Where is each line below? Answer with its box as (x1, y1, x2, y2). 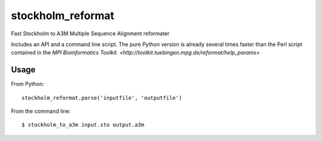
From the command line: (11, 108, 71, 115)
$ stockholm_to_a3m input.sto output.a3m (21, 121, 144, 128)
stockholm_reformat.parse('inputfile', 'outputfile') (21, 94, 182, 101)
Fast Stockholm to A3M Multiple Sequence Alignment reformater (11, 30, 170, 37)
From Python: (11, 81, 45, 88)
